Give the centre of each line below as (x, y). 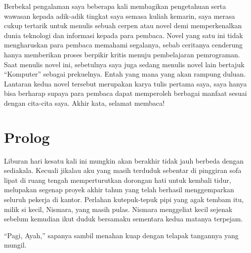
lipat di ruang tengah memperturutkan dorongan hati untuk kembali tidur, (118, 180)
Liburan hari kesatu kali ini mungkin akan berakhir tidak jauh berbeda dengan (124, 160)
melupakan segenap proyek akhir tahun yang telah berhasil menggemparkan (119, 190)
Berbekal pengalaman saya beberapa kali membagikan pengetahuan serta (115, 6)
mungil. (15, 245)
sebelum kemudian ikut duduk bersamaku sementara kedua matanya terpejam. (124, 219)
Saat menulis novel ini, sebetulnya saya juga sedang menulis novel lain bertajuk (124, 64)
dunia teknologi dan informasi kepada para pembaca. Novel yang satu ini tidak (124, 35)
